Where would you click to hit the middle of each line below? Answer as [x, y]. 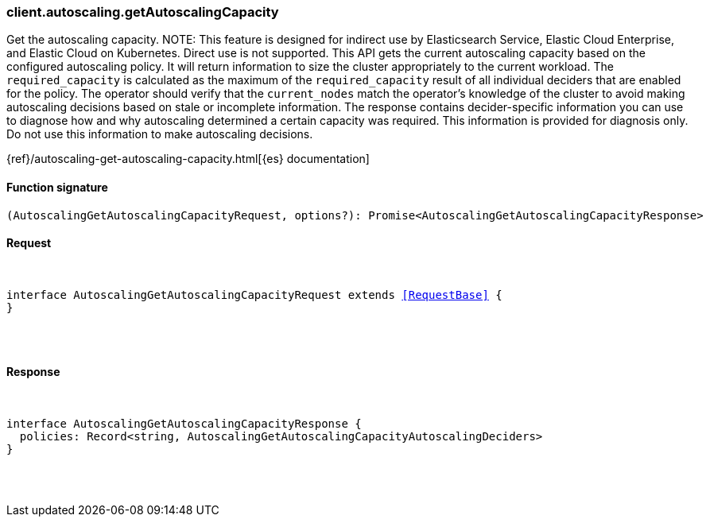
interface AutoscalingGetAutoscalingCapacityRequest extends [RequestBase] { [254, 294]
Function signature [57, 187]
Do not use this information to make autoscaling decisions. [160, 134]
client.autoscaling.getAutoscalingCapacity [143, 12]
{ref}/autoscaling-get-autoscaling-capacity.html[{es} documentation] [188, 159]
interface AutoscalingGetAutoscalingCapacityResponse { [184, 424]
